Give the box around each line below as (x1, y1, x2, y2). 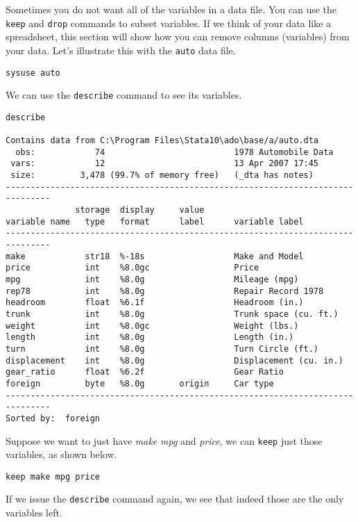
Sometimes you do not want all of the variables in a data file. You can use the (6, 2, 337, 16)
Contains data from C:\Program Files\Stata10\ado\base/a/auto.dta (6, 136, 319, 146)
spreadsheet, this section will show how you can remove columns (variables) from (6, 29, 350, 44)
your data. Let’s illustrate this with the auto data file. (6, 42, 236, 57)
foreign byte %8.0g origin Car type (6, 378, 274, 389)
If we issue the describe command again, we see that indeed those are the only (6, 491, 344, 506)
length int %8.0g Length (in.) (6, 332, 294, 343)
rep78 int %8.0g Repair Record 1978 (6, 286, 324, 296)
